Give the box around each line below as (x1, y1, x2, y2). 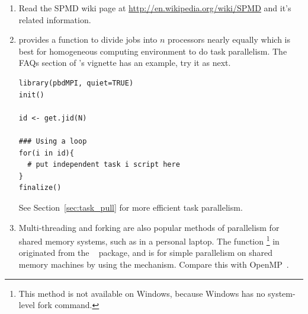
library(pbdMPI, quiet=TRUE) (18, 78, 134, 87)
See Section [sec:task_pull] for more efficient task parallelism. (18, 201, 243, 213)
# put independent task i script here (27, 160, 180, 169)
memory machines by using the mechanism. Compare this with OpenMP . (18, 258, 289, 270)
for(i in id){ (18, 148, 74, 157)
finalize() (18, 183, 62, 192)
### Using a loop (18, 137, 87, 145)
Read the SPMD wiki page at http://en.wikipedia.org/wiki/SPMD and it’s (18, 2, 291, 14)
